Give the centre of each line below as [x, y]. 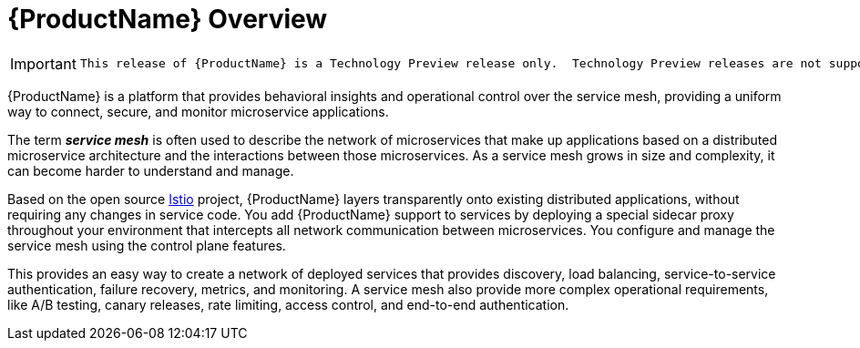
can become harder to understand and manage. [151, 170]
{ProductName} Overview [168, 19]
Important [43, 63]
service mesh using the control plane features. [147, 245]
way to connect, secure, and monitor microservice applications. [198, 111]
